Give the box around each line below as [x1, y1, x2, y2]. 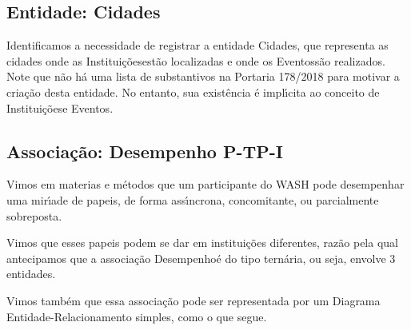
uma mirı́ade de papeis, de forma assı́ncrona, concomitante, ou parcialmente [6, 191, 379, 208]
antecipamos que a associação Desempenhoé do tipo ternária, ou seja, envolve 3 [6, 249, 396, 266]
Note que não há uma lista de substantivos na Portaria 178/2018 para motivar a [6, 68, 400, 85]
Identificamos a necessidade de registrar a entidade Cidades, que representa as [6, 37, 389, 54]
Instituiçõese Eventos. [6, 99, 114, 116]
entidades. [6, 265, 56, 282]
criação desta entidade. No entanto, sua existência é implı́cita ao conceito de [6, 83, 380, 100]
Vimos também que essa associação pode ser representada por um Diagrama [6, 292, 381, 308]
